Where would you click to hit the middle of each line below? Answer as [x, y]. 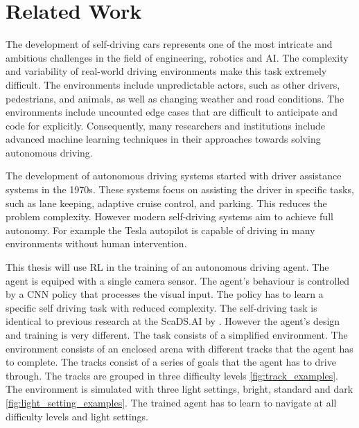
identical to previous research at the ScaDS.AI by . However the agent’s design [173, 321]
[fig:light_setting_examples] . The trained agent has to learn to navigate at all [171, 402]
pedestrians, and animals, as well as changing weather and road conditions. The [175, 98]
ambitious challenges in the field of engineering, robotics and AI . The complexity [177, 57]
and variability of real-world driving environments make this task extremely [166, 71]
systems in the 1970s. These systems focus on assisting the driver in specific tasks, [180, 189]
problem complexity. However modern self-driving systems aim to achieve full [169, 216]
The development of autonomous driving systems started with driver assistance [174, 176]
